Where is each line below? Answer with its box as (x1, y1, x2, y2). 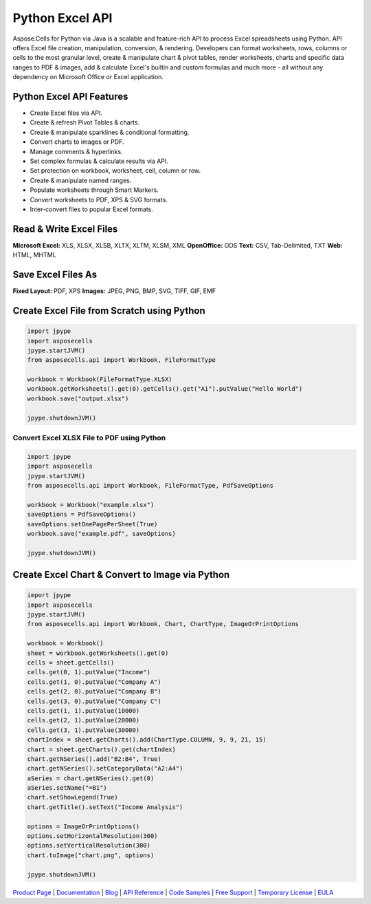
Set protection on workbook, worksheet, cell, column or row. (30, 166, 201, 175)
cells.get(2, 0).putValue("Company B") (27, 688, 161, 696)
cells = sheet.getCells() (27, 659, 115, 667)
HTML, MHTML (12, 251, 56, 259)
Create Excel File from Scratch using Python (12, 305, 205, 316)
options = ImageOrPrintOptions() (27, 822, 140, 830)
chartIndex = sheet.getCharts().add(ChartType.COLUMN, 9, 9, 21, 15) (27, 736, 267, 744)
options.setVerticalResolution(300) (27, 841, 151, 850)
